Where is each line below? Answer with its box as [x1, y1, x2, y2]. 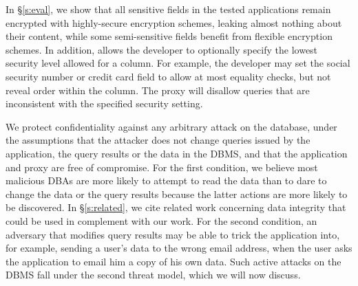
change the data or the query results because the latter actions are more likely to [6, 186, 348, 201]
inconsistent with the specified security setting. [6, 96, 203, 111]
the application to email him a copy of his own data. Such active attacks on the [6, 254, 341, 268]
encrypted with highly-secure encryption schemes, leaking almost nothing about [6, 15, 342, 30]
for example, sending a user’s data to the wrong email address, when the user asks [6, 241, 352, 255]
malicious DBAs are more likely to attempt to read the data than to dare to [6, 173, 327, 188]
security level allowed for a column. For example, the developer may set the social [6, 56, 350, 70]
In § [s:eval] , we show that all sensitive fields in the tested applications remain [6, 2, 331, 16]
